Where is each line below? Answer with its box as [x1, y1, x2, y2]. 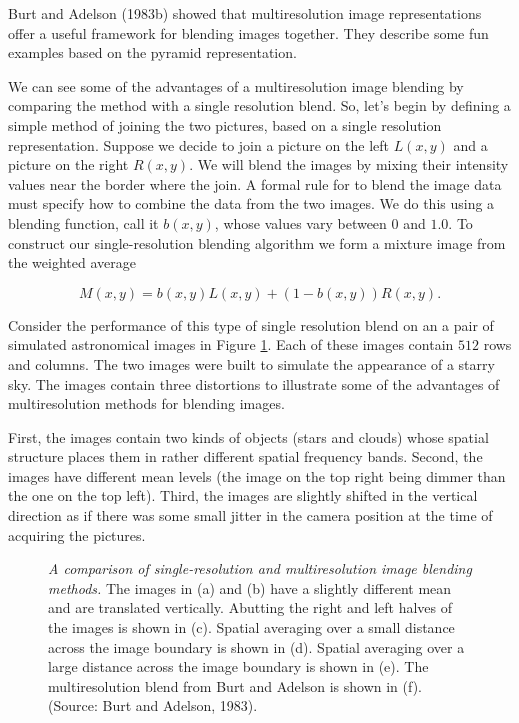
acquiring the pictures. [8, 524, 146, 545]
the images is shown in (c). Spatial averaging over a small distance [48, 617, 455, 638]
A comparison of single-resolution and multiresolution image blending [48, 558, 472, 579]
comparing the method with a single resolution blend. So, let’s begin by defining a [8, 95, 511, 116]
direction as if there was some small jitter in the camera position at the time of [8, 505, 493, 526]
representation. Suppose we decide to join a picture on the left [8, 134, 389, 155]
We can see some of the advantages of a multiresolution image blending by [8, 75, 464, 96]
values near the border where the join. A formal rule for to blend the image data [8, 173, 502, 194]
